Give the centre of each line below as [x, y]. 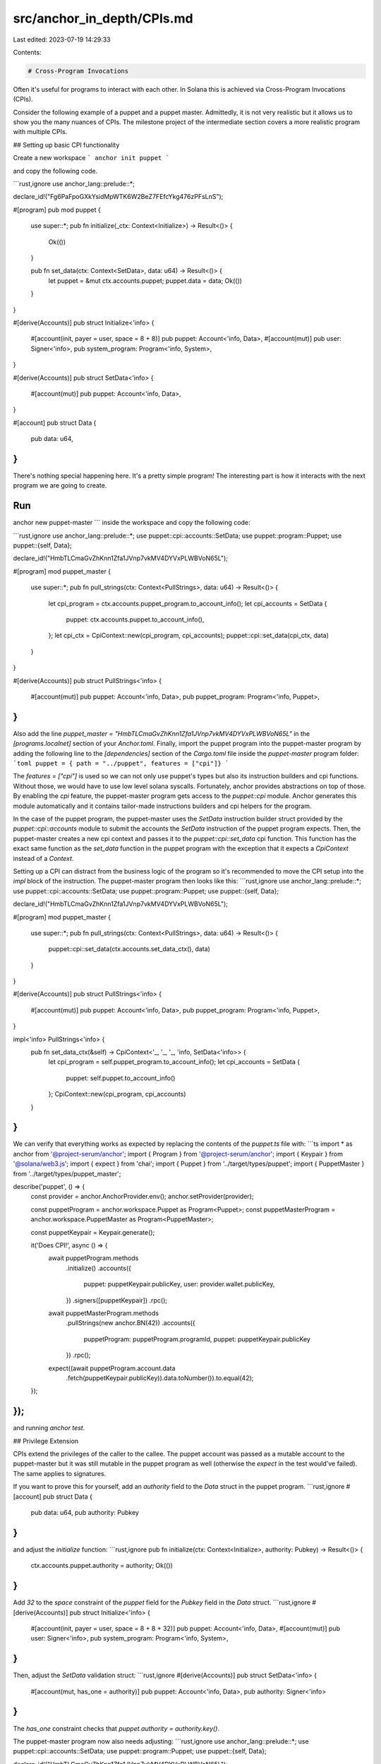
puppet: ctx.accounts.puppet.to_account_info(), [135, 620]
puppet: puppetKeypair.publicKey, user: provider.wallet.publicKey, [179, 1284]
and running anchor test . [49, 1428]
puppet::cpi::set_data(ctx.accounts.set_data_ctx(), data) [129, 949]
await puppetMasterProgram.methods [103, 1313]
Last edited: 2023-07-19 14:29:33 [62, 40]
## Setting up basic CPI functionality [66, 145]
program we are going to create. [60, 485]
